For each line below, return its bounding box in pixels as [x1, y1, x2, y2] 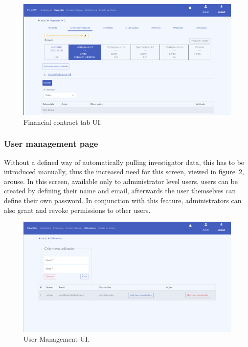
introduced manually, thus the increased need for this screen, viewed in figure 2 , [4, 166, 244, 177]
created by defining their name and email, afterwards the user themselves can [4, 185, 236, 196]
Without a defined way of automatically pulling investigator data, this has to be [4, 157, 245, 167]
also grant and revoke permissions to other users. [4, 205, 151, 215]
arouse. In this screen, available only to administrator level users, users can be [4, 176, 238, 186]
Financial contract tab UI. [23, 116, 102, 127]
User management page [4, 138, 98, 150]
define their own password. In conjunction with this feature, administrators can [4, 195, 242, 205]
